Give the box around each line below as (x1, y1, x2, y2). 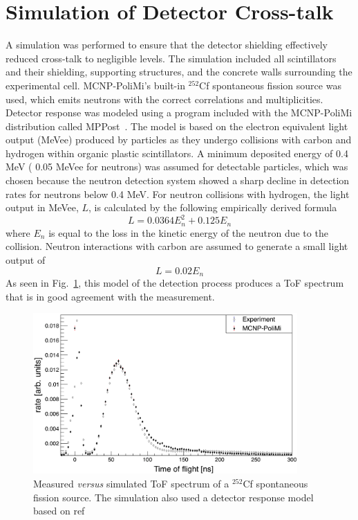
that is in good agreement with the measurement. (6, 289, 215, 303)
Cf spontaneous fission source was (199, 78, 341, 92)
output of (6, 252, 46, 267)
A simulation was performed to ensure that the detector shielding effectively (6, 37, 328, 52)
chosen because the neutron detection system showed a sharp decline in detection (6, 173, 350, 188)
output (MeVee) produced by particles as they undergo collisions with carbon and (6, 132, 352, 147)
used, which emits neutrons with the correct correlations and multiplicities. (6, 91, 323, 106)
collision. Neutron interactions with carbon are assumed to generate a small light (6, 239, 348, 253)
